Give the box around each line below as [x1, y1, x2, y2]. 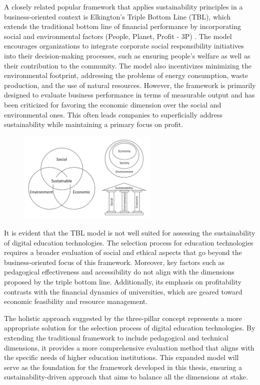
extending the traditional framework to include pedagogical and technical [4, 332, 228, 342]
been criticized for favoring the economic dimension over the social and [4, 99, 221, 109]
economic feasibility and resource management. [4, 296, 148, 306]
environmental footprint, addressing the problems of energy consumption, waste [4, 70, 248, 80]
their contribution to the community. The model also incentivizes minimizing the [4, 60, 251, 70]
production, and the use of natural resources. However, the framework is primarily [4, 79, 256, 90]
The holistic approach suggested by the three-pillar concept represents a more [4, 312, 242, 323]
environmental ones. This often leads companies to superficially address [4, 109, 222, 119]
